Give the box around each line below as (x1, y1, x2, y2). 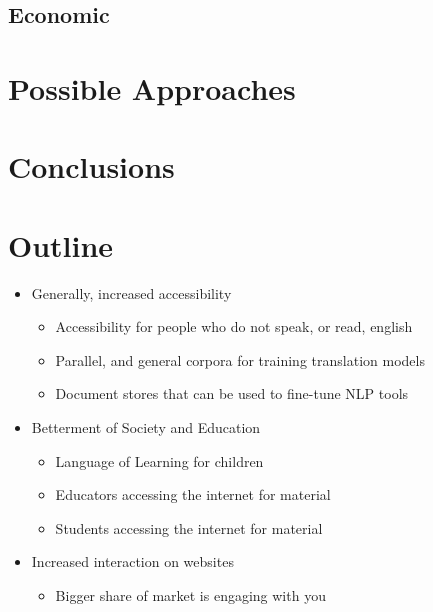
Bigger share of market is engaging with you (55, 585, 326, 605)
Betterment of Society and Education (31, 417, 261, 438)
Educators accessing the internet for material (55, 484, 331, 505)
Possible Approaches (8, 67, 296, 108)
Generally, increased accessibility (31, 282, 232, 303)
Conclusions (8, 146, 175, 187)
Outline (8, 224, 114, 265)
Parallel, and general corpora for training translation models (55, 349, 425, 370)
